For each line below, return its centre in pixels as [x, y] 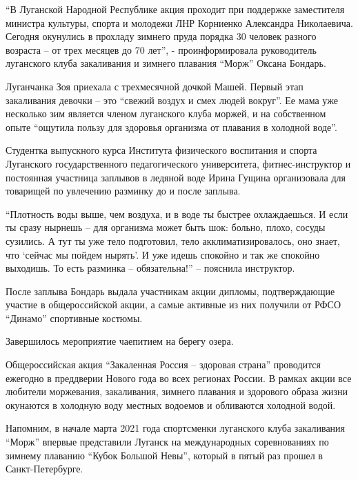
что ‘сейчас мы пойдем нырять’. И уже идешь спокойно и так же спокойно [163, 254]
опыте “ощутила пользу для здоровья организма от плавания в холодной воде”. [171, 127]
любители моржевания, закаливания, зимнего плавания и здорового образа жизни [177, 391]
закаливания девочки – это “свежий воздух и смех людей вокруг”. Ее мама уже [172, 100]
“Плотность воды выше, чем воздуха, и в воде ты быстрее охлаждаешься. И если [177, 213]
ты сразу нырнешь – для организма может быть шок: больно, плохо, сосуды [166, 227]
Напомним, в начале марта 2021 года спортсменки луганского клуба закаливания [176, 428]
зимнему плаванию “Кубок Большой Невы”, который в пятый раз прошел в [164, 455]
